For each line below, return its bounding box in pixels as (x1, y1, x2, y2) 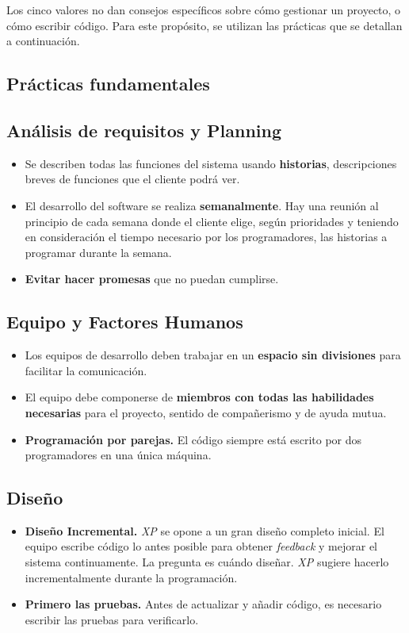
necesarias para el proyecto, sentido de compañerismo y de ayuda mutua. (25, 404, 387, 420)
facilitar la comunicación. (25, 362, 147, 378)
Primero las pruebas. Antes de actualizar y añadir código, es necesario (25, 596, 382, 612)
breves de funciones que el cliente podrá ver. (25, 171, 240, 187)
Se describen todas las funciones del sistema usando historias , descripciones (25, 155, 397, 171)
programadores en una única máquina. (25, 447, 212, 463)
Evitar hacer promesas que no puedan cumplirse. (25, 270, 279, 287)
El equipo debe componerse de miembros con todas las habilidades (25, 389, 374, 405)
